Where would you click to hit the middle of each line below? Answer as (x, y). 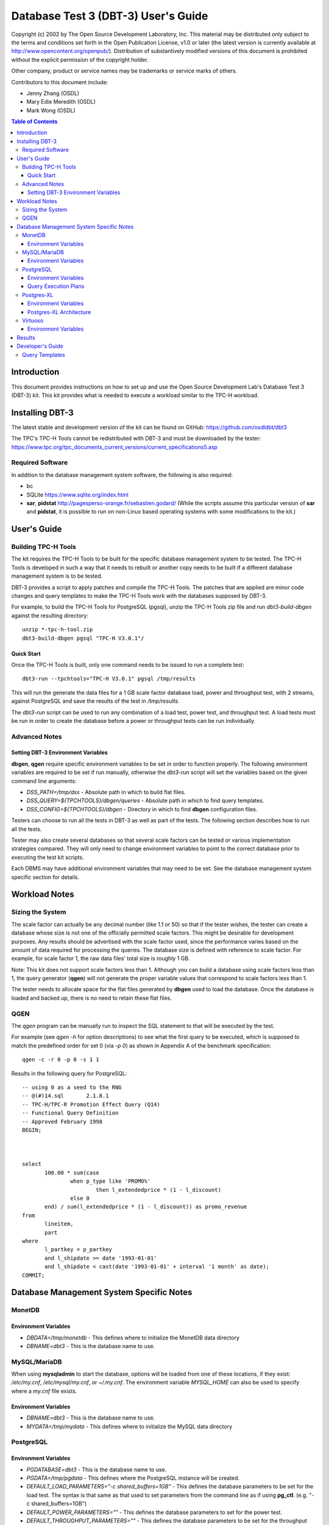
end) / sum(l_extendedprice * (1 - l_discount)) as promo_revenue (146, 1207)
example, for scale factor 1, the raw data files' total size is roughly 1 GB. (101, 958)
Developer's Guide (40, 346)
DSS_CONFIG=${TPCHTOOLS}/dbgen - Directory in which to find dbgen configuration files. (142, 809)
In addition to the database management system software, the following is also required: (122, 475)
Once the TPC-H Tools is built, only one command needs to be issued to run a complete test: (128, 664)
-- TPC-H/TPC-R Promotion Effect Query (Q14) (91, 1104)
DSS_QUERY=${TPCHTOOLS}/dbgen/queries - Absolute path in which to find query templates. (145, 801)
